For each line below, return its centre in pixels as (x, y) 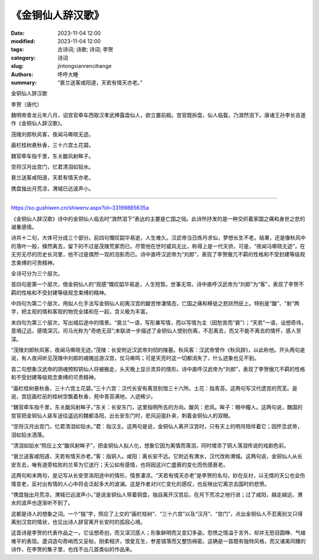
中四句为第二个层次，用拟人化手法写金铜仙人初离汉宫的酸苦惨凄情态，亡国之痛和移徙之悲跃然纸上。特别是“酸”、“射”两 (155, 304)
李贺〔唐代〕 (27, 104)
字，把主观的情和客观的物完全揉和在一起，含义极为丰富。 (81, 312)
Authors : (22, 74)
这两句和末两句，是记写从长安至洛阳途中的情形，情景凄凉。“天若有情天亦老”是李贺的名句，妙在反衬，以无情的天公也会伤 (158, 476)
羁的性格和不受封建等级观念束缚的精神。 (60, 292)
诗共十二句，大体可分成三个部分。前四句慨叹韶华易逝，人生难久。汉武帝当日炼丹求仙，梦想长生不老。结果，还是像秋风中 (158, 238)
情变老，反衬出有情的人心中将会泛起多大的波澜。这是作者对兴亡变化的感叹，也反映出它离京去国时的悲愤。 (140, 484)
